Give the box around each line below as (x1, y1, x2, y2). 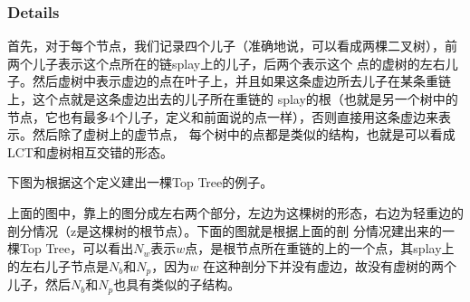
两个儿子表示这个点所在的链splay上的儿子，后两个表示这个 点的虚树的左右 (7, 53, 446, 72)
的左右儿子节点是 (7, 256, 109, 275)
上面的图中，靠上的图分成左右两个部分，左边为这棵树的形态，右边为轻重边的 (7, 203, 464, 222)
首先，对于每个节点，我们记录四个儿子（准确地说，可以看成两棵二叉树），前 (7, 36, 457, 55)
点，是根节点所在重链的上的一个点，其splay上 (185, 239, 455, 258)
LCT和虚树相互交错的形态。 (7, 142, 173, 161)
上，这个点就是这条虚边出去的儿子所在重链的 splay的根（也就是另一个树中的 (7, 90, 458, 108)
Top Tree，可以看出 (19, 239, 134, 258)
